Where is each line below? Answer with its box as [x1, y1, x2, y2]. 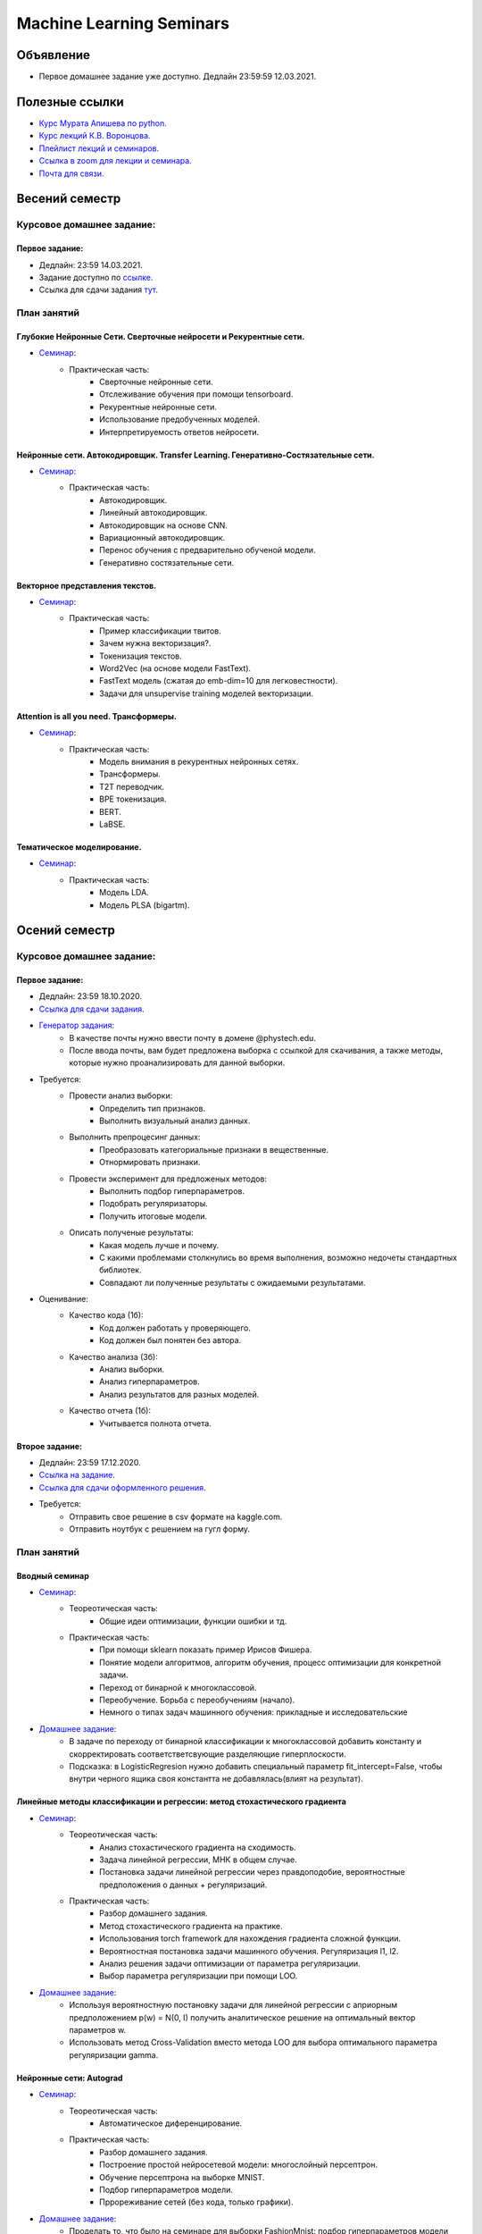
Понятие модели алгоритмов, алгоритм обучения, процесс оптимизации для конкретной [99, 1657, 442, 1667]
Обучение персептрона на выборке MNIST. [99, 2171, 265, 2182]
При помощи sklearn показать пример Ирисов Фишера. [99, 1644, 312, 1655]
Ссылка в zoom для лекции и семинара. [38, 155, 192, 166]
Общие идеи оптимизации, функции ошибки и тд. [99, 1616, 287, 1626]
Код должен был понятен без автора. [99, 1335, 242, 1346]
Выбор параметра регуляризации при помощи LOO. [99, 1970, 298, 1981]
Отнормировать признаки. [99, 1157, 201, 1168]
